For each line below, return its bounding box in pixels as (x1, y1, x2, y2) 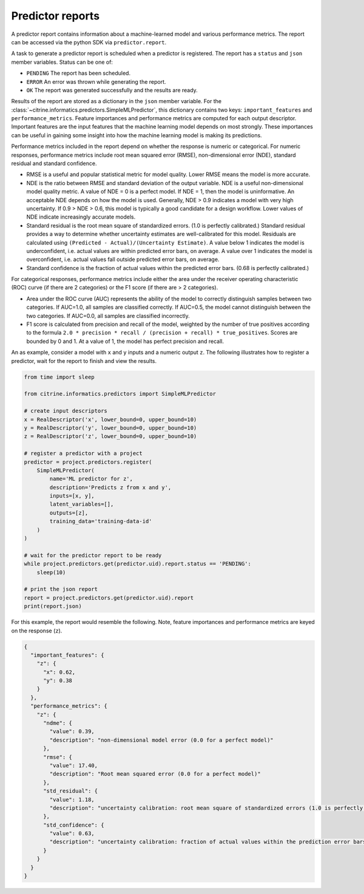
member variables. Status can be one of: (11, 58, 113, 66)
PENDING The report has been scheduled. (26, 70, 130, 77)
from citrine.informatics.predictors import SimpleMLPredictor (24, 390, 217, 398)
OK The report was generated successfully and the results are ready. (26, 86, 198, 93)
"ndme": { (43, 720, 73, 726)
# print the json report (24, 586, 98, 593)
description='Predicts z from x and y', (49, 484, 172, 491)
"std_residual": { (43, 788, 98, 794)
